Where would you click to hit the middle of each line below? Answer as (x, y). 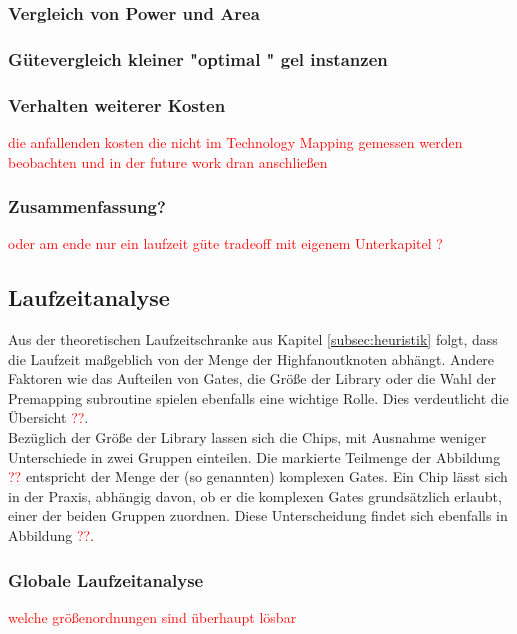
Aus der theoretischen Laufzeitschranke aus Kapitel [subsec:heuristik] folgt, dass (253, 339)
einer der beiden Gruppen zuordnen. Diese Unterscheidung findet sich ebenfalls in (258, 515)
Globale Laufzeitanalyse (106, 579)
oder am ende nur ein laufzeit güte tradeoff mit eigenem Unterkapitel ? (225, 243)
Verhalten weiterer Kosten (117, 104)
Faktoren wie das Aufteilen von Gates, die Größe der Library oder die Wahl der (252, 378)
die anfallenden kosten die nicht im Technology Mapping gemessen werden (235, 141)
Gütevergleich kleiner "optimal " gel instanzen (198, 58)
